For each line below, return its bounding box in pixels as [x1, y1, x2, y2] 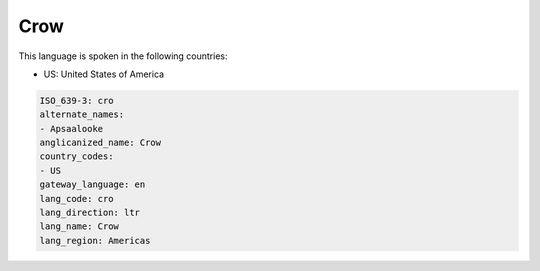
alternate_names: [39, 109, 125, 120]
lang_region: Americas [39, 235, 151, 246]
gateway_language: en [39, 179, 146, 190]
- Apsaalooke [39, 123, 104, 134]
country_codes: [39, 151, 114, 162]
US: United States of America [43, 68, 165, 80]
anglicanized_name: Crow [39, 137, 162, 149]
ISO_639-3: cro [39, 95, 114, 106]
